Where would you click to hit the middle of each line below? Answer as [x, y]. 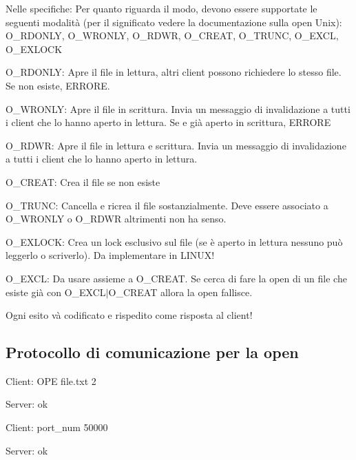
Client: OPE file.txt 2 [51, 380]
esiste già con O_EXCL [56, 292]
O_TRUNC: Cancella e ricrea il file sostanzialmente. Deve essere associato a [167, 205]
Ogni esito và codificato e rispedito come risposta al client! [129, 315]
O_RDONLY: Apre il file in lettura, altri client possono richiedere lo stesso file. [174, 72]
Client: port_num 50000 [57, 427]
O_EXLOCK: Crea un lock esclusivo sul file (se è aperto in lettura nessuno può [174, 241]
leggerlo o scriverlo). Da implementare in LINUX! [110, 255]
